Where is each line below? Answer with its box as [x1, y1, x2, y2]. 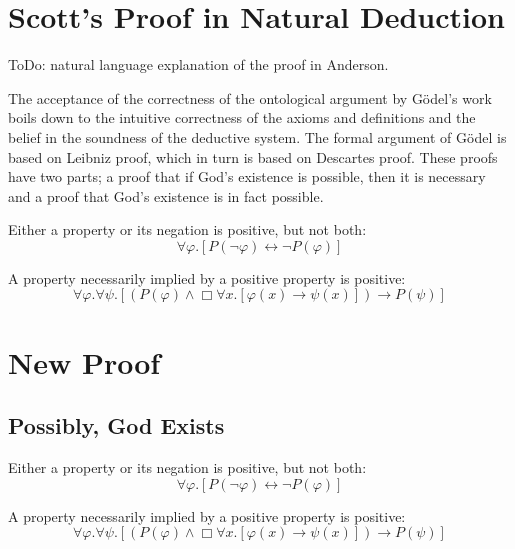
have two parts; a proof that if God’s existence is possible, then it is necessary [8, 166, 486, 187]
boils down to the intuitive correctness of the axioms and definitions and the [8, 107, 476, 128]
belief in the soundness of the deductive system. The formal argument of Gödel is [8, 126, 507, 147]
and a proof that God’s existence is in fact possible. [8, 185, 324, 206]
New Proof [8, 341, 161, 382]
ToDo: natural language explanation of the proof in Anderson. [8, 54, 389, 75]
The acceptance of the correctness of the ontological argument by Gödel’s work [8, 87, 492, 108]
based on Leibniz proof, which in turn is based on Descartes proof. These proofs [8, 146, 498, 167]
